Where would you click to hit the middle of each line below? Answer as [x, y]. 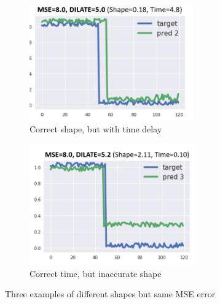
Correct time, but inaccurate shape [96, 273]
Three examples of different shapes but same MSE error [110, 294]
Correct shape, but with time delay [96, 128]
